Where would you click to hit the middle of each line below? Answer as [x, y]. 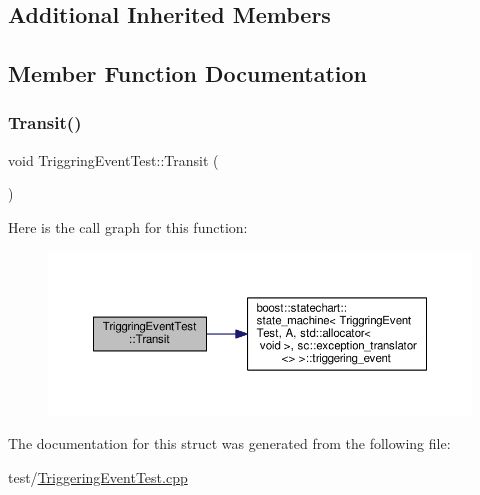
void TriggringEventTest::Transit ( [113, 159]
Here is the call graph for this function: [128, 226]
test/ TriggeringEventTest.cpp [98, 476]
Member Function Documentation [188, 73]
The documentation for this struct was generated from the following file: [229, 443]
